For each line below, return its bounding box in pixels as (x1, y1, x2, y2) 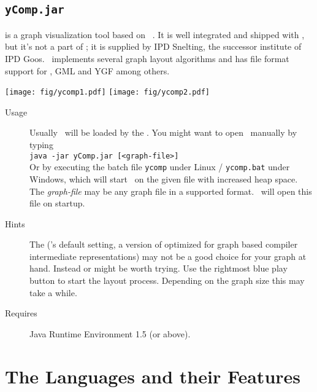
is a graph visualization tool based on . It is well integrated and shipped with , (5, 28, 305, 41)
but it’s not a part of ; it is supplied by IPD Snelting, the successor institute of (5, 40, 302, 53)
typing (29, 138, 53, 151)
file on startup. (29, 197, 85, 210)
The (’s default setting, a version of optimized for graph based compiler (29, 238, 298, 251)
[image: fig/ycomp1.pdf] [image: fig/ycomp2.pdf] (5, 88, 210, 97)
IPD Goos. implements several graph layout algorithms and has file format (5, 52, 289, 65)
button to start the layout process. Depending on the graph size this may (29, 274, 305, 287)
